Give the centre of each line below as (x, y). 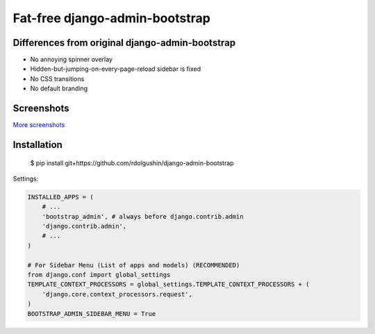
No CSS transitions (57, 78)
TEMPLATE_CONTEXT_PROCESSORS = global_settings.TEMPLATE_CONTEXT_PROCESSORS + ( (168, 284)
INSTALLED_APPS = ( (60, 197)
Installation (37, 145)
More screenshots (39, 125)
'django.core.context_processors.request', (117, 294)
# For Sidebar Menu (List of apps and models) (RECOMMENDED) (134, 265)
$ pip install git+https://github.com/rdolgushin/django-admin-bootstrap (132, 162)
